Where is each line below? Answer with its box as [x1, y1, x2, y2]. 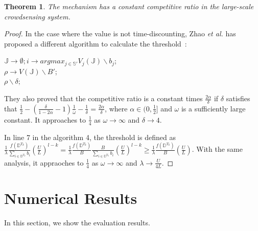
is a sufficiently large [181, 103, 246, 113]
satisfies [226, 93, 250, 104]
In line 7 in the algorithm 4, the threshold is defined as [4, 131, 176, 142]
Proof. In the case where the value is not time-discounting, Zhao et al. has [4, 28, 236, 39]
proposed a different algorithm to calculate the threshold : [4, 38, 187, 49]
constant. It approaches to [4, 114, 86, 125]
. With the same [192, 144, 243, 154]
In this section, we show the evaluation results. [4, 217, 150, 227]
